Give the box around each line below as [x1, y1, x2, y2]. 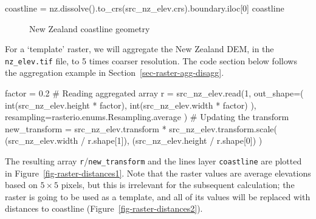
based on [5, 178, 38, 191]
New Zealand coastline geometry [29, 22, 150, 35]
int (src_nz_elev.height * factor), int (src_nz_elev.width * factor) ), [5, 98, 256, 111]
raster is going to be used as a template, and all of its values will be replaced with [5, 190, 311, 203]
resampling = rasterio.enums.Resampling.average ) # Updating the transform [5, 110, 289, 123]
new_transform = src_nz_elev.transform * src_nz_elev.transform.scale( [5, 122, 278, 135]
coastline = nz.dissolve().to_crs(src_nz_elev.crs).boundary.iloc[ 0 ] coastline [5, 2, 284, 14]
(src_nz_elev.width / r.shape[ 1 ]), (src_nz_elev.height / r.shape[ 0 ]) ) [5, 134, 263, 147]
